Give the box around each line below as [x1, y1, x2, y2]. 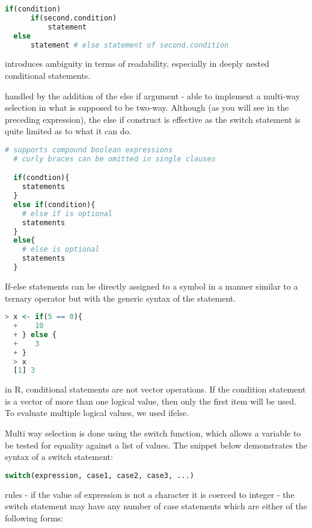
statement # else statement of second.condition [30, 40, 229, 49]
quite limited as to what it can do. [5, 125, 132, 137]
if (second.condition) [30, 13, 117, 22]
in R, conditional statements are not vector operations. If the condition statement [5, 383, 306, 396]
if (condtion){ [13, 173, 70, 182]
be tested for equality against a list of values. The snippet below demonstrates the [5, 438, 308, 451]
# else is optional [22, 245, 100, 254]
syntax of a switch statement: [5, 450, 113, 463]
